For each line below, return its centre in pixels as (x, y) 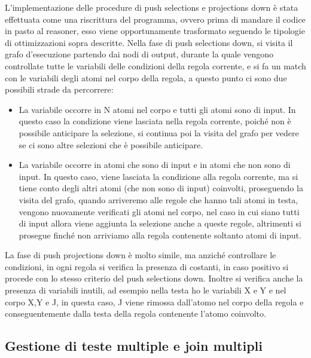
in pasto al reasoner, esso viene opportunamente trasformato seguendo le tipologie (155, 31)
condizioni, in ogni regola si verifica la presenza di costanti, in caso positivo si (147, 266)
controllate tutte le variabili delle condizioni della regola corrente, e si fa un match (155, 65)
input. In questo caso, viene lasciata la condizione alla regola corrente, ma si (158, 176)
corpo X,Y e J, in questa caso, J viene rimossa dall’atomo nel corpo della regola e (154, 302)
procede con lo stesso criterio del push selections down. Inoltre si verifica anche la (154, 278)
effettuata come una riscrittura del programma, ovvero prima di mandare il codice (155, 19)
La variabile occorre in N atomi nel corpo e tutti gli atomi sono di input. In (157, 109)
